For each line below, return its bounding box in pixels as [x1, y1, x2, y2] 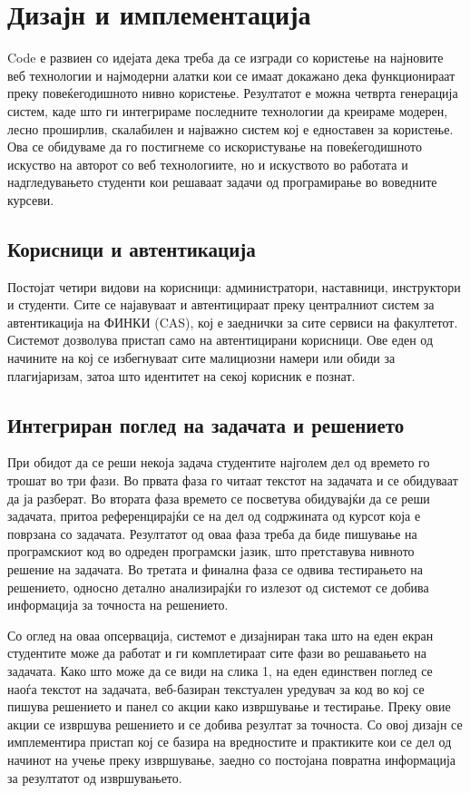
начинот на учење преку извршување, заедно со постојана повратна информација [7, 749, 456, 769]
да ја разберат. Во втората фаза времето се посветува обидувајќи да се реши [7, 488, 430, 507]
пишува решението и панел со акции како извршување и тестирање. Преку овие [7, 697, 451, 716]
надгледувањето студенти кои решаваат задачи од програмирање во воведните [7, 172, 437, 191]
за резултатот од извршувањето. [7, 768, 182, 787]
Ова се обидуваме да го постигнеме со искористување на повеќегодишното [7, 137, 422, 156]
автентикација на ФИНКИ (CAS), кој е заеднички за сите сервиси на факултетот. [7, 312, 458, 331]
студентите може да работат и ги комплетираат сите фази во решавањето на [7, 643, 426, 662]
